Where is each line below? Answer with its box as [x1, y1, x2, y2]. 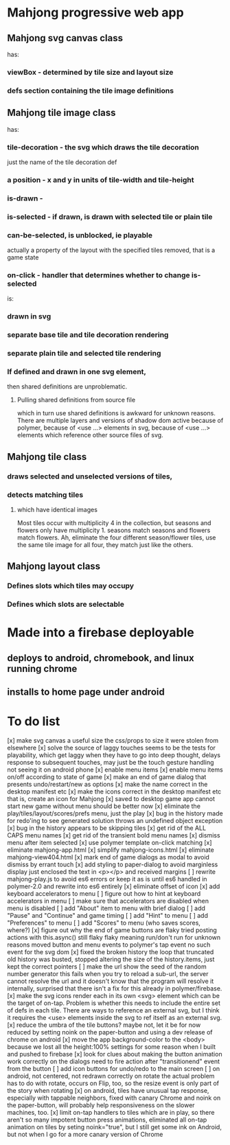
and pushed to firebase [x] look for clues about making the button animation [7, 1050, 222, 1059]
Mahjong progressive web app [7, 5, 184, 21]
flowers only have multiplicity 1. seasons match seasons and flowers [16, 526, 211, 534]
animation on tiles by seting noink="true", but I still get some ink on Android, [7, 1123, 222, 1131]
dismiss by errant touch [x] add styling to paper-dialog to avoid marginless [7, 860, 218, 869]
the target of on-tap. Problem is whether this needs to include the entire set [7, 999, 221, 1007]
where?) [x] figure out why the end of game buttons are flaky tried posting [7, 926, 218, 934]
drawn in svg [7, 312, 51, 321]
